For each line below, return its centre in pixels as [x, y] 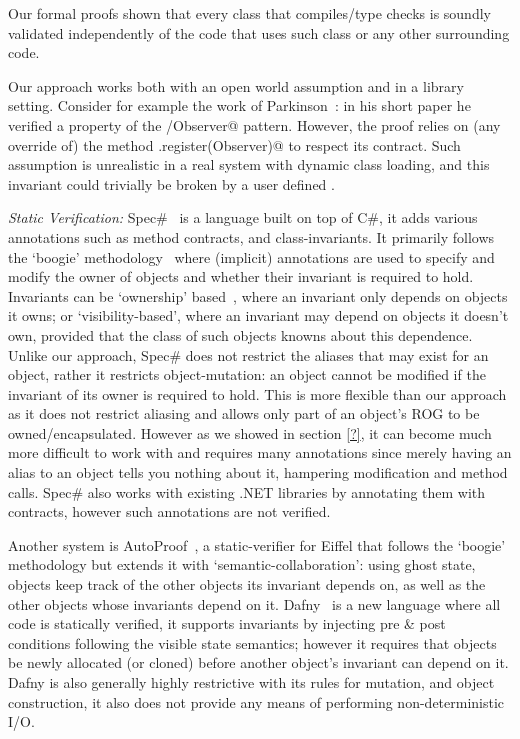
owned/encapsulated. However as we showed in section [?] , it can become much [250, 432]
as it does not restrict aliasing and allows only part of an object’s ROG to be [244, 413]
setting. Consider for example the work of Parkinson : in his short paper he [239, 105]
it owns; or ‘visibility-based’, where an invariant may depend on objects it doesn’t [258, 315]
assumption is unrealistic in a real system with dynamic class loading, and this [249, 164]
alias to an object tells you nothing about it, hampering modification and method [258, 472]
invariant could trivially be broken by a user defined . [171, 183]
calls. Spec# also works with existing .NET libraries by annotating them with [247, 491]
